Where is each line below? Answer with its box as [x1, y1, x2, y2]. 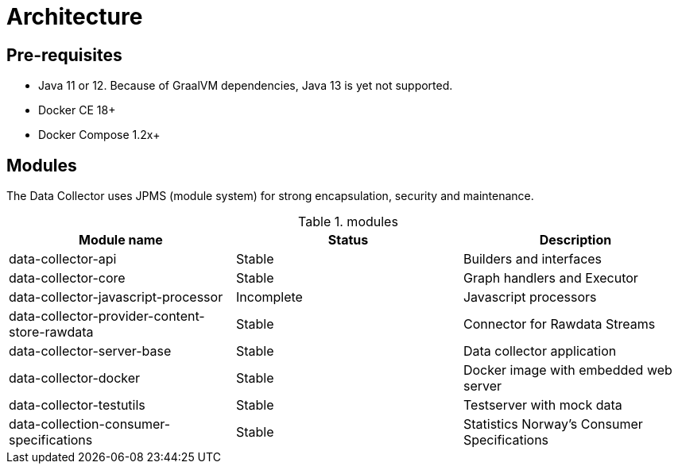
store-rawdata [9, 324, 94, 341]
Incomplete [235, 289, 303, 306]
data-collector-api [9, 251, 117, 268]
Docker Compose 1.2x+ [38, 128, 161, 142]
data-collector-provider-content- [9, 308, 205, 325]
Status [327, 232, 369, 248]
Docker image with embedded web [463, 362, 672, 379]
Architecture [6, 3, 143, 30]
